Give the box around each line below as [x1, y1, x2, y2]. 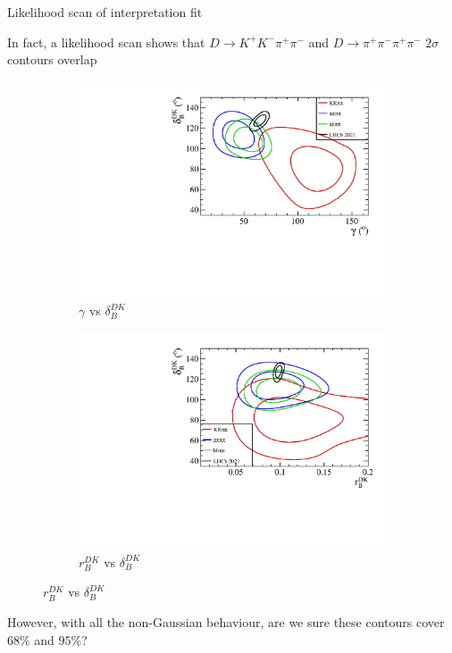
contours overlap [7, 50, 97, 69]
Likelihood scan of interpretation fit [7, 3, 203, 21]
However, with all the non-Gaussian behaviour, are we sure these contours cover [7, 612, 445, 631]
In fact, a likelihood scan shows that [7, 32, 205, 51]
